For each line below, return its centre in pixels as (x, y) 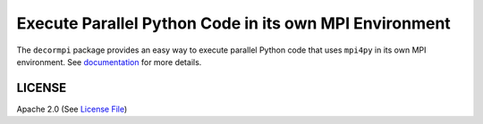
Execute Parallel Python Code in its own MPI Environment (233, 23)
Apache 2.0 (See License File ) (72, 109)
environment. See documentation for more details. (109, 62)
